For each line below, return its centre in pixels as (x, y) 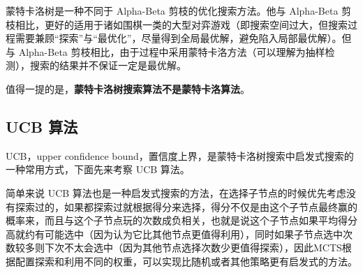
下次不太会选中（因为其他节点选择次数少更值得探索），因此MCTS (193, 248)
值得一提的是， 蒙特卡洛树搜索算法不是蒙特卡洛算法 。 (128, 88)
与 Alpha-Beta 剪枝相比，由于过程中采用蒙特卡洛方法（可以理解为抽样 (165, 51)
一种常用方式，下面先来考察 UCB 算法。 (98, 169)
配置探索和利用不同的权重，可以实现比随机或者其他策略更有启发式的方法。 (186, 261)
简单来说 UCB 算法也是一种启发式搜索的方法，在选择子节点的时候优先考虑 (176, 192)
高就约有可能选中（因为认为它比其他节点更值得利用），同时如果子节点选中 (174, 234)
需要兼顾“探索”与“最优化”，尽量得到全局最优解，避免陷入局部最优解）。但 (183, 38)
